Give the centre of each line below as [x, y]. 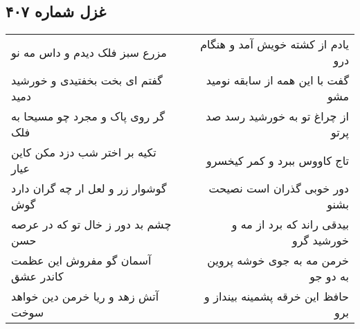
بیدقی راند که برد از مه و [290, 224]
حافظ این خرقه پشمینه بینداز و [277, 296]
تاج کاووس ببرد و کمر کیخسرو [277, 160]
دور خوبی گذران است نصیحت [279, 188]
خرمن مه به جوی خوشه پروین [278, 260]
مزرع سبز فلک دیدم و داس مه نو [89, 52]
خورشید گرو [320, 240]
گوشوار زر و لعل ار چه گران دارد [89, 188]
